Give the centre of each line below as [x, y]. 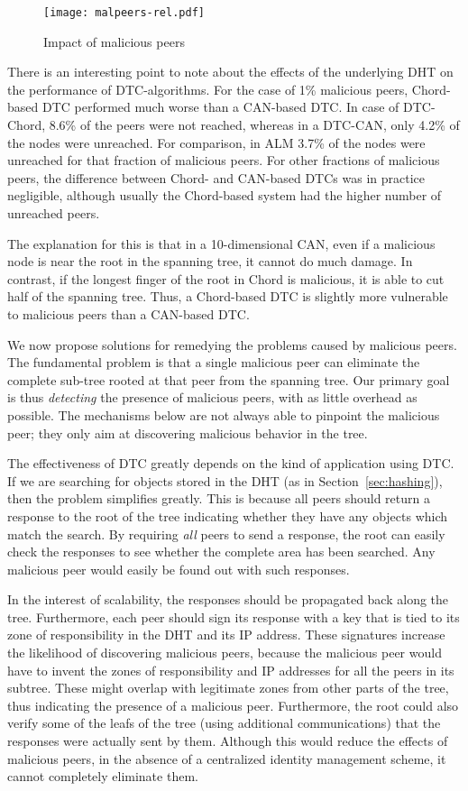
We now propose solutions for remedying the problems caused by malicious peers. [232, 344]
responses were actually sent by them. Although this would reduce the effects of [228, 741]
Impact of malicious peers [114, 41]
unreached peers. [54, 213]
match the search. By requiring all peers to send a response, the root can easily [226, 533]
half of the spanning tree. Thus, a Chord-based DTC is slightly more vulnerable [228, 296]
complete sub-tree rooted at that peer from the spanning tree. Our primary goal [229, 379]
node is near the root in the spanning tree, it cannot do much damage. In [210, 261]
